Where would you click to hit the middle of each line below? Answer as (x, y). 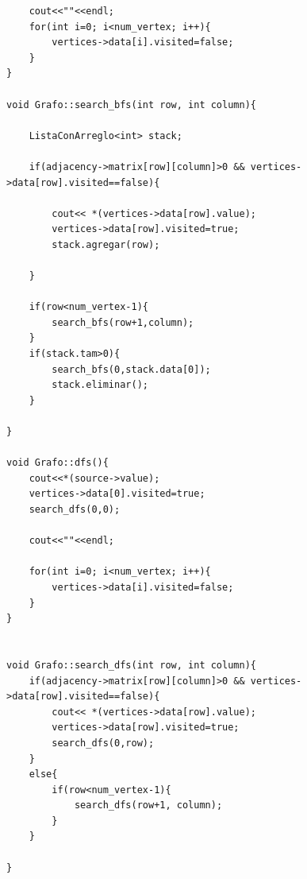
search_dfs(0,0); (75, 509)
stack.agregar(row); (106, 244)
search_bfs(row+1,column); (123, 322)
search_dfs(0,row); (103, 743)
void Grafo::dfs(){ (58, 463)
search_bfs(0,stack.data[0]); (131, 369)
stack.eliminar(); (100, 385)
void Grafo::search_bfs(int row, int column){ (131, 105)
